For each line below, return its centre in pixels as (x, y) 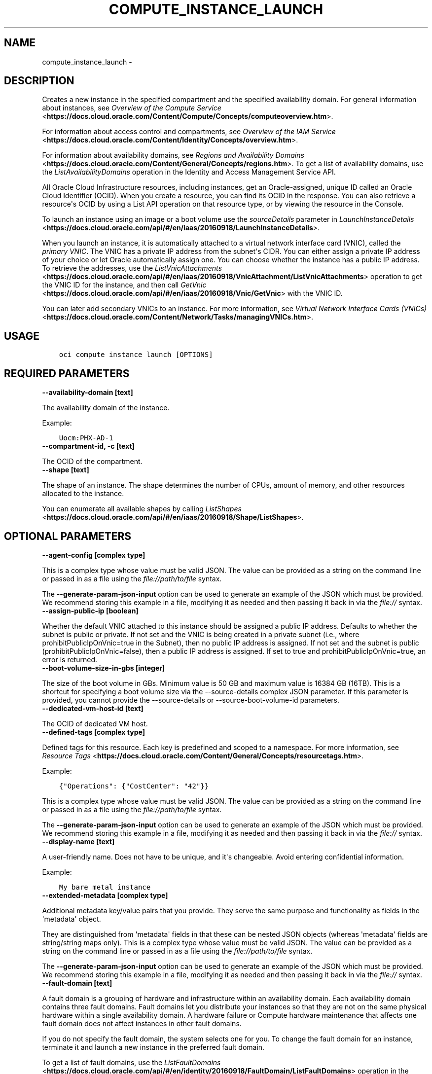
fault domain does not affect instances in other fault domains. (142, 1023)
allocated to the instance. (83, 494)
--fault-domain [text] (77, 983)
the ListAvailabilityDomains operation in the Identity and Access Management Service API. (189, 172)
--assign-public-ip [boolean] (90, 610)
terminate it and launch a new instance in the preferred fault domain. (153, 1047)
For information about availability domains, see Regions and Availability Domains (173, 155)
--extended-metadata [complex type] (105, 895)
